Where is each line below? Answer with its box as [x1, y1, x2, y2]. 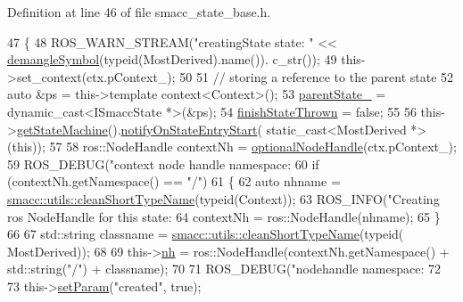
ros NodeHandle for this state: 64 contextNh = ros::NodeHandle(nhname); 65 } [7, 207, 441, 225]
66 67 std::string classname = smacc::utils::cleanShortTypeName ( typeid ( [7, 224, 404, 243]
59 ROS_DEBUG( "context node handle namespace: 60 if [7, 154, 319, 173]
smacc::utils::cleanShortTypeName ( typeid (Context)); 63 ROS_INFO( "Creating [7, 189, 440, 208]
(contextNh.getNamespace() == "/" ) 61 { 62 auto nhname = [7, 172, 341, 191]
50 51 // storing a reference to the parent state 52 [179, 67, 454, 86]
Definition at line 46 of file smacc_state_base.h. [7, 3, 271, 20]
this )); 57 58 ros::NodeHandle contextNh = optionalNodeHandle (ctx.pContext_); [12, 137, 457, 156]
